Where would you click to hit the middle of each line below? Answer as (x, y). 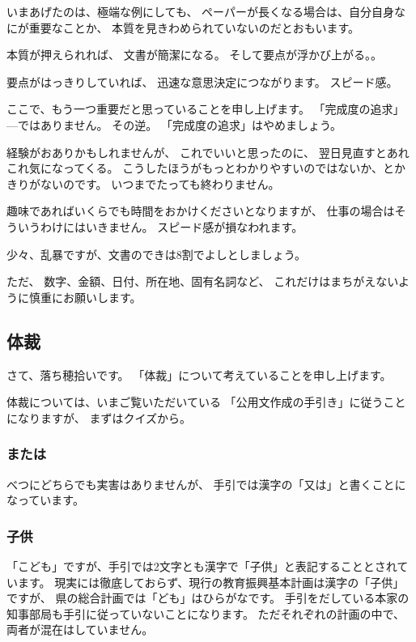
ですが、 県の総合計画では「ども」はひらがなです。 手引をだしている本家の (208, 598)
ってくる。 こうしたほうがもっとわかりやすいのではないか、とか (234, 168)
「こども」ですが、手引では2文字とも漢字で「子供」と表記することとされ (202, 565)
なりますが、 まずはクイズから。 (104, 417)
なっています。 (45, 500)
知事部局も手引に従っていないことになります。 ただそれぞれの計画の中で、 (206, 613)
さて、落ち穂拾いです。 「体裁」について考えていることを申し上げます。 (199, 374)
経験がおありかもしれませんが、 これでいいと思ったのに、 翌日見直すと (197, 152)
